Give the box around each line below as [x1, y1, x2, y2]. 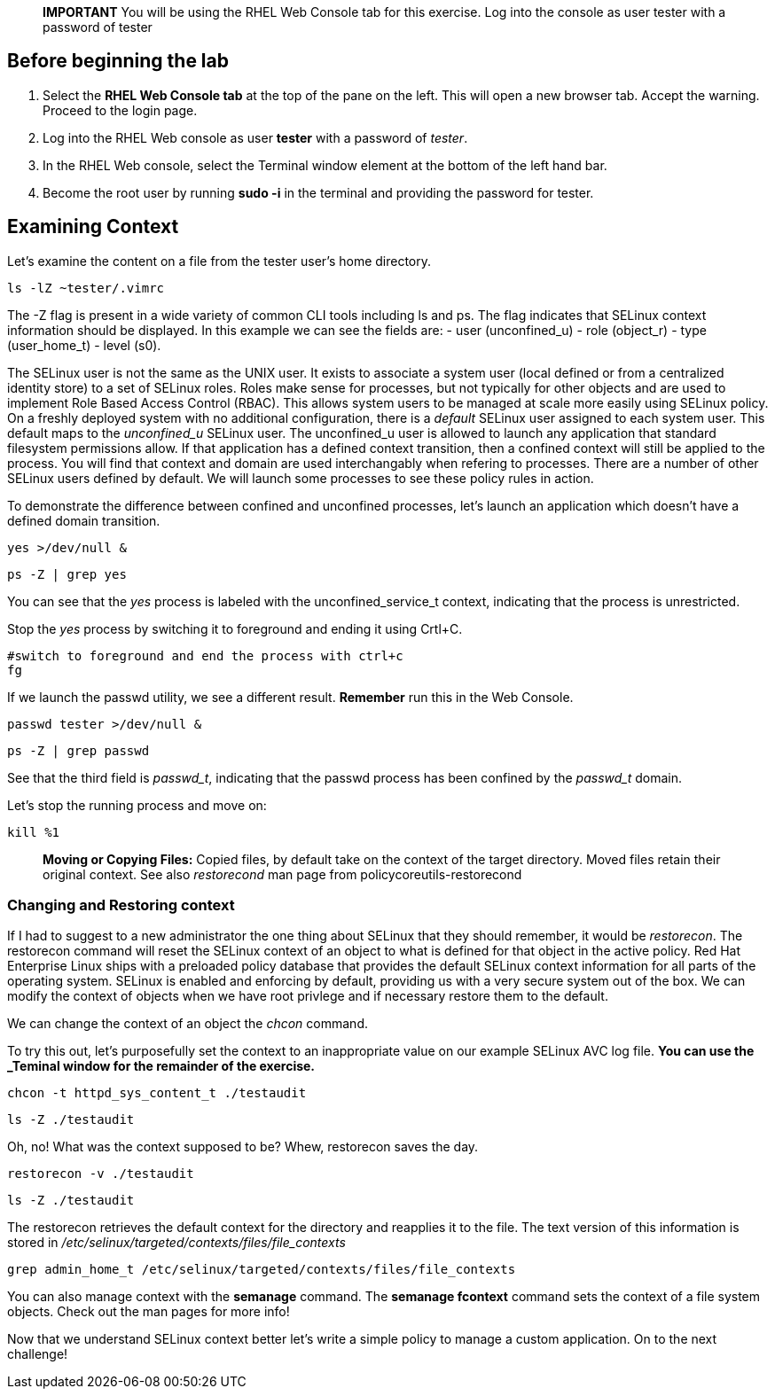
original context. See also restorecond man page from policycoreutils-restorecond [43, 866, 522, 882]
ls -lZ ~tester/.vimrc [7, 280, 165, 295]
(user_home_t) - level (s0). [7, 337, 161, 353]
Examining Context [7, 215, 179, 238]
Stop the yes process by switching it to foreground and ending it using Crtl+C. [7, 620, 463, 636]
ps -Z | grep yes [7, 566, 127, 581]
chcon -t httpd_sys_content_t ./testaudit [7, 1086, 307, 1101]
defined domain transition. [7, 512, 160, 528]
